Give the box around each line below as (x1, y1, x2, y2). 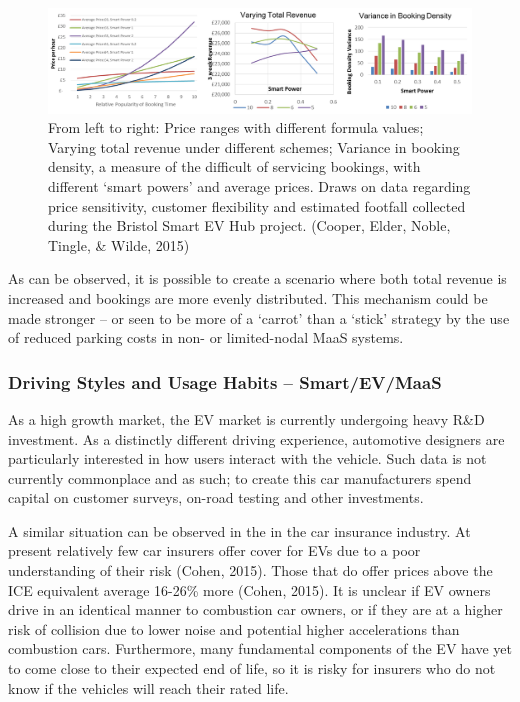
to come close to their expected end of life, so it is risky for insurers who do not (8, 658, 496, 679)
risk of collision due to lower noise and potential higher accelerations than (8, 618, 460, 639)
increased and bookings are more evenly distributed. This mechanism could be (8, 287, 488, 308)
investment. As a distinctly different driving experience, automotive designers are (8, 428, 505, 449)
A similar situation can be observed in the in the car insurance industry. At (8, 520, 471, 541)
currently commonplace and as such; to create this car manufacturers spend (8, 467, 472, 488)
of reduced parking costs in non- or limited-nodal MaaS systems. (8, 327, 404, 348)
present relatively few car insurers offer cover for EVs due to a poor (8, 540, 421, 561)
